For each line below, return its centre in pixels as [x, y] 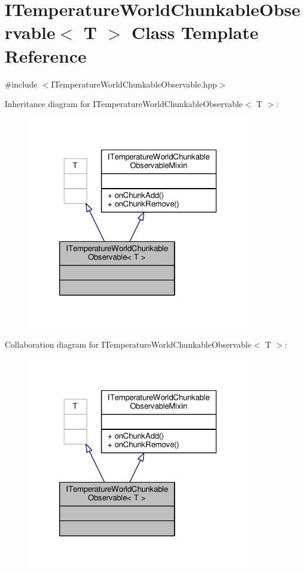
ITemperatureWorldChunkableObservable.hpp [134, 84]
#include [21, 84]
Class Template [195, 32]
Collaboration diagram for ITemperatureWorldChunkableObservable [128, 344]
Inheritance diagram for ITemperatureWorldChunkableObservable [124, 104]
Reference [46, 55]
